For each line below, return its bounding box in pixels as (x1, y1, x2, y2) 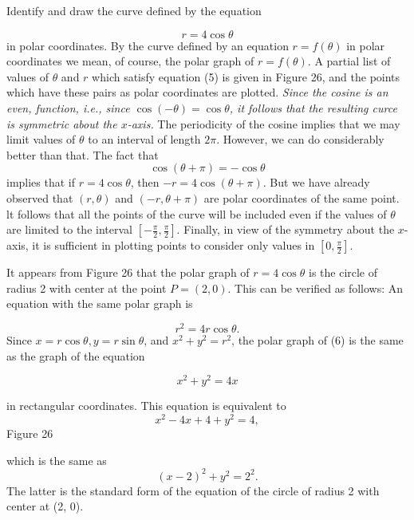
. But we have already (262, 174, 370, 191)
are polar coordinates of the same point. (203, 189, 400, 206)
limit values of (6, 131, 76, 148)
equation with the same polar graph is (6, 295, 193, 312)
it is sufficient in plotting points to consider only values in (32, 237, 315, 254)
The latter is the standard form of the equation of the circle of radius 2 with (6, 482, 380, 498)
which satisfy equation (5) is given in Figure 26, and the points (92, 68, 400, 85)
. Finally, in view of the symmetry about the (176, 221, 395, 238)
